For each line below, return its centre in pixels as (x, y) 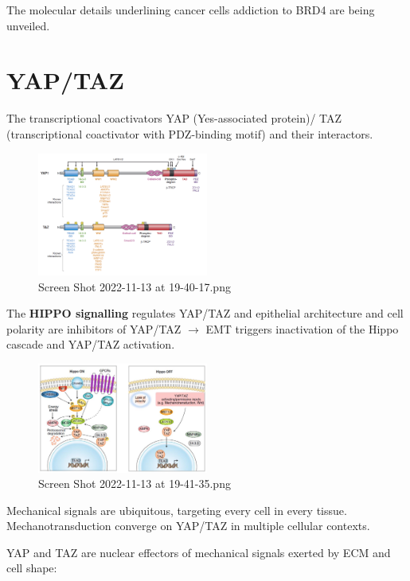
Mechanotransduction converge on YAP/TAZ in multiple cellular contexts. (188, 526)
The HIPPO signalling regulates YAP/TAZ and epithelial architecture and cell (205, 313)
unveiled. (28, 25)
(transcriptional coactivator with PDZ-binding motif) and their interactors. (190, 133)
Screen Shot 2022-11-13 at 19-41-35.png (135, 484)
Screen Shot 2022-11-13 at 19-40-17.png (135, 286)
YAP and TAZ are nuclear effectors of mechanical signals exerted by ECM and (199, 552)
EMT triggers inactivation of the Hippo (302, 328)
